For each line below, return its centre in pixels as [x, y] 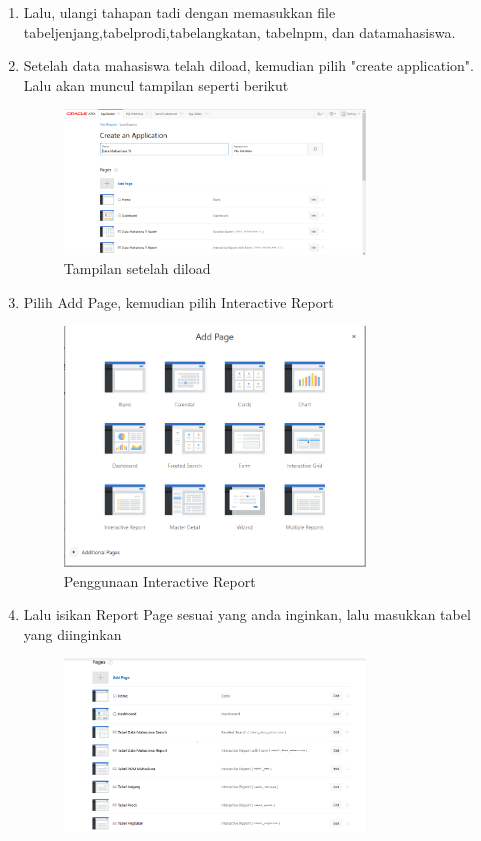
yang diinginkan [72, 633]
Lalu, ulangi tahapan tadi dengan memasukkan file [179, 12]
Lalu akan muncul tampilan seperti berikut [156, 84]
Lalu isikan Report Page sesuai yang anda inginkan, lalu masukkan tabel [247, 614]
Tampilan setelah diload [137, 268]
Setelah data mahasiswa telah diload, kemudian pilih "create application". [248, 65]
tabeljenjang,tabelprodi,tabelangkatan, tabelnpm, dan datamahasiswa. [239, 31]
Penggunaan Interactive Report [159, 580]
